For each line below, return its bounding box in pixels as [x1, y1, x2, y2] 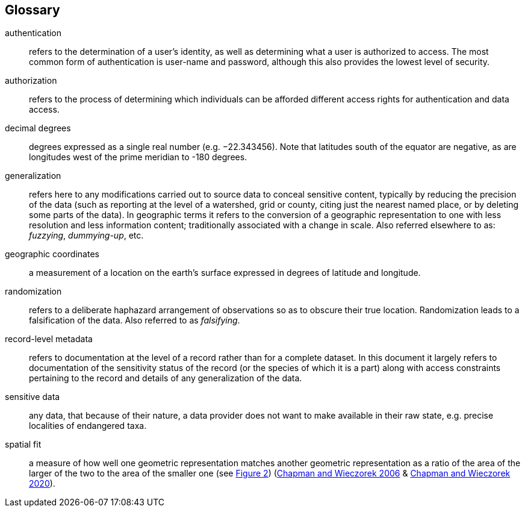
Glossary [5, 2, 60, 17]
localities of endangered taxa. [29, 420, 147, 431]
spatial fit [5, 439, 42, 450]
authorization [5, 75, 57, 86]
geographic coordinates [5, 249, 99, 260]
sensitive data [5, 392, 60, 402]
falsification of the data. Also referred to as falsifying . [29, 315, 240, 326]
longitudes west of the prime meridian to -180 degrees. [29, 152, 247, 163]
